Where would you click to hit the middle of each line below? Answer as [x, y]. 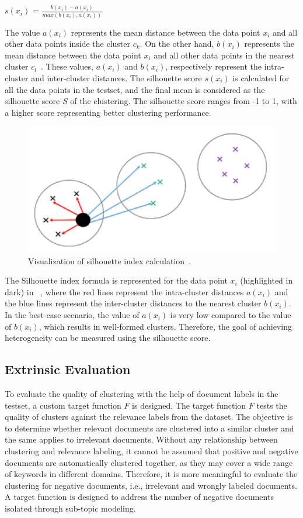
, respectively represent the [214, 66]
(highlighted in [267, 280]
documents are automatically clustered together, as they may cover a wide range [149, 462]
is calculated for [261, 78]
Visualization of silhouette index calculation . [110, 260]
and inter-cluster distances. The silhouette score [116, 78]
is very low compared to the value [231, 315]
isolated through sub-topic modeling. [70, 508]
